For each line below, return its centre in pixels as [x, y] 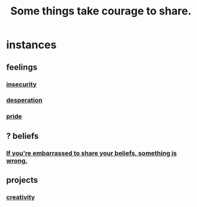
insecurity [22, 84]
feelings [22, 67]
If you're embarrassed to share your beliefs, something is [92, 153]
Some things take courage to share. [101, 11]
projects [22, 180]
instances [32, 45]
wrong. [17, 161]
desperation [24, 100]
